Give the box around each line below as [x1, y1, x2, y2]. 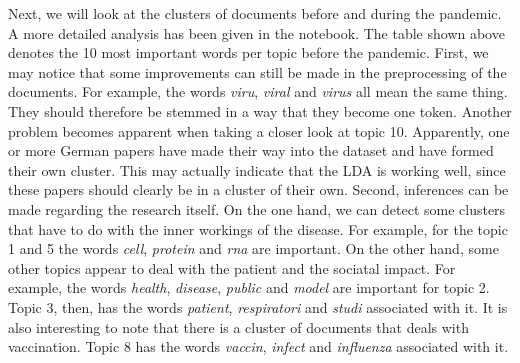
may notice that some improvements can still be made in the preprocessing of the [8, 61, 507, 82]
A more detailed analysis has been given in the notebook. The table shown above [8, 22, 505, 43]
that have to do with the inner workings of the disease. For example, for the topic [8, 218, 508, 239]
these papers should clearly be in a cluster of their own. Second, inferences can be [8, 179, 509, 200]
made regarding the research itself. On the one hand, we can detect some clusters [8, 198, 506, 219]
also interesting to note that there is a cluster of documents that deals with [8, 316, 469, 337]
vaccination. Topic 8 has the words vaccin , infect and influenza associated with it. [8, 336, 509, 357]
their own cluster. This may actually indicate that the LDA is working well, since [8, 159, 506, 180]
